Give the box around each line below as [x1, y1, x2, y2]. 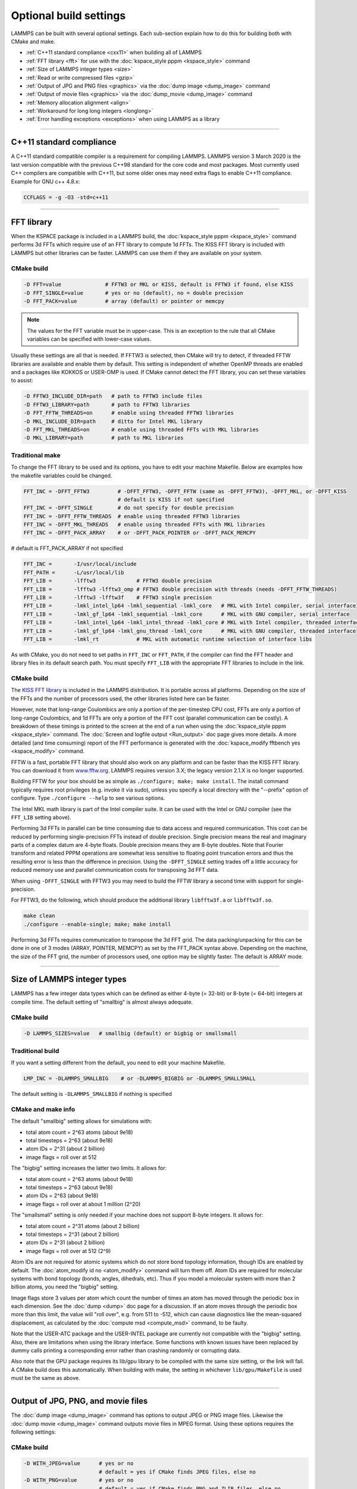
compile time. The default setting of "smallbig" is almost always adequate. [11, 998, 193, 1005]
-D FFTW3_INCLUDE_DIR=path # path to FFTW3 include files [23, 393, 203, 400]
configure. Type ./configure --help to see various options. [11, 795, 165, 802]
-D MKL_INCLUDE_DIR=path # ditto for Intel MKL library [23, 418, 203, 425]
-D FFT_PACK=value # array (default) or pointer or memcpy [23, 298, 225, 305]
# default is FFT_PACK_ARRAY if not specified [11, 545, 123, 552]
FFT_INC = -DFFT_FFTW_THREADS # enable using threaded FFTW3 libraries [23, 513, 240, 519]
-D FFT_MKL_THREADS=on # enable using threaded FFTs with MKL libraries [23, 426, 259, 433]
